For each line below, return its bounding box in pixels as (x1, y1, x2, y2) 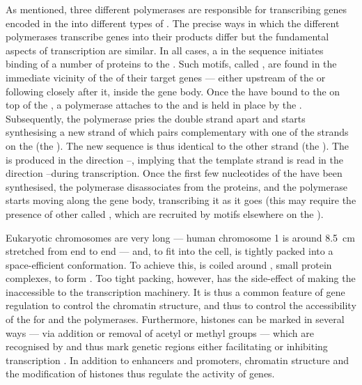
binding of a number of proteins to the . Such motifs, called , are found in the (6, 56, 337, 71)
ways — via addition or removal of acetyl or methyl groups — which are (6, 325, 314, 340)
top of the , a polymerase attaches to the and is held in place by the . (6, 97, 302, 112)
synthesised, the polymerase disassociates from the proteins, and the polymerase (6, 179, 347, 194)
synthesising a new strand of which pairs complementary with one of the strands (6, 125, 349, 139)
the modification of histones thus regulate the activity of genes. (6, 366, 275, 381)
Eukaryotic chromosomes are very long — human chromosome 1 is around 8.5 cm (6, 230, 355, 244)
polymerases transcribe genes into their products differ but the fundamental (6, 29, 329, 44)
